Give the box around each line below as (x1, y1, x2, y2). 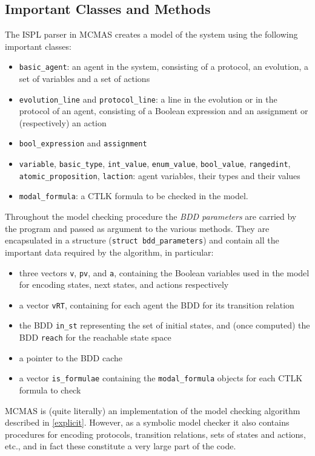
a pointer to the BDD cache (19, 351, 122, 364)
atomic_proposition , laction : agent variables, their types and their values (19, 169, 300, 182)
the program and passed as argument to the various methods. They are (5, 222, 270, 234)
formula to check (19, 384, 81, 396)
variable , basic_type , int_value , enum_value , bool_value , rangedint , (19, 157, 291, 170)
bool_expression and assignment (19, 137, 147, 149)
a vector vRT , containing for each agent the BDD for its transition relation (19, 298, 294, 311)
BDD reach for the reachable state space (19, 331, 171, 344)
